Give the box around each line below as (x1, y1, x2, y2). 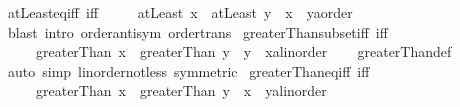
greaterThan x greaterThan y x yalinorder (35, 80, 327, 101)
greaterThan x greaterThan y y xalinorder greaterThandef (35, 41, 452, 62)
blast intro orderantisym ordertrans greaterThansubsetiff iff (7, 21, 388, 42)
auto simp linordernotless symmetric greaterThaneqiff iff (7, 60, 370, 81)
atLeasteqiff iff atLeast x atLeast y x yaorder (7, 2, 353, 22)
